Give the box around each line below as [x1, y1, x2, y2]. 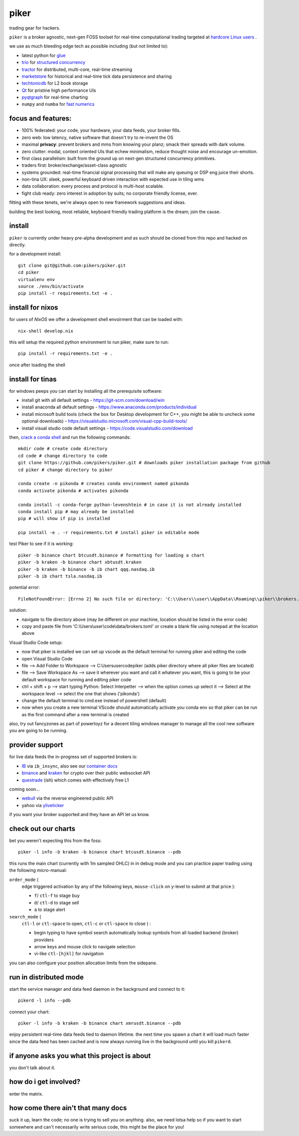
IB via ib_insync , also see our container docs [21, 763, 118, 769]
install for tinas [9, 375, 57, 383]
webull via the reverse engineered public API [21, 795, 114, 801]
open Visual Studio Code [21, 655, 73, 661]
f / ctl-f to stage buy [34, 892, 80, 898]
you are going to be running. [9, 728, 68, 734]
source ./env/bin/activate [18, 284, 84, 289]
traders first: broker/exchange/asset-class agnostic [21, 162, 127, 168]
